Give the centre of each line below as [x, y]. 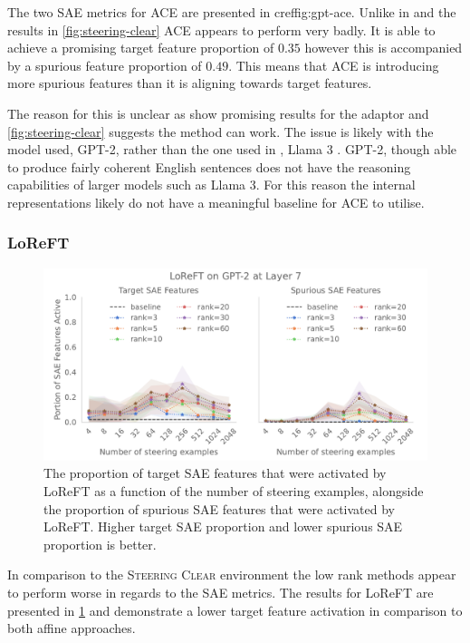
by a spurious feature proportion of [105, 65]
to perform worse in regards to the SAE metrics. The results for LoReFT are [221, 592]
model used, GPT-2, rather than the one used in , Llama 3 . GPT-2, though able [232, 149]
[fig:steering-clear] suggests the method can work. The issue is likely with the [221, 131]
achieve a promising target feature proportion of [141, 48]
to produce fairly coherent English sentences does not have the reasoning [209, 166]
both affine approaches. [72, 628]
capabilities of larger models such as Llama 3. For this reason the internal [211, 185]
